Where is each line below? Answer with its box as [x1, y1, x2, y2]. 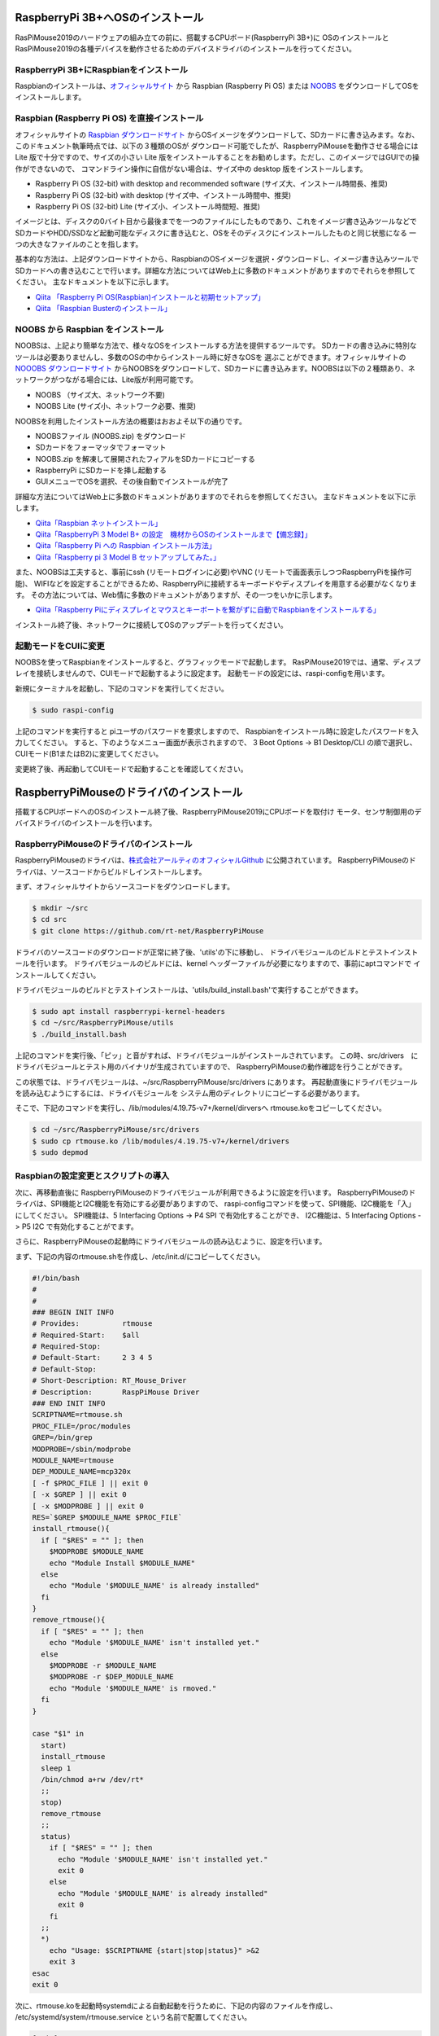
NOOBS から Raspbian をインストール [15, 323, 164, 335]
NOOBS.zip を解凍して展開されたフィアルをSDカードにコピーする [35, 454, 256, 463]
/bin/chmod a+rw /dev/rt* [41, 1775, 144, 1784]
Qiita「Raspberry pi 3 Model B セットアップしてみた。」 [35, 552, 221, 562]
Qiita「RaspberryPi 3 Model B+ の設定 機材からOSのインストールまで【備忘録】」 [35, 529, 312, 539]
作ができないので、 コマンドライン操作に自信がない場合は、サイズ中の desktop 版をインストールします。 [15, 164, 367, 173]
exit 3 [49, 1957, 76, 1967]
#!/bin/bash [32, 1273, 80, 1283]
